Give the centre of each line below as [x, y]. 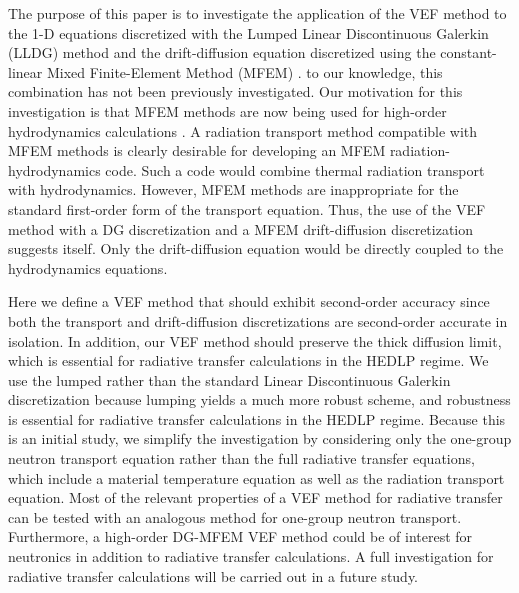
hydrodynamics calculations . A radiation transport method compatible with [243, 130]
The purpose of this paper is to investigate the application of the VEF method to [257, 13]
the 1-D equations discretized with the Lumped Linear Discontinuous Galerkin [248, 32]
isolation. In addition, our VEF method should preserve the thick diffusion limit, [255, 340]
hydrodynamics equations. [88, 267]
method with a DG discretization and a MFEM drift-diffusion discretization [241, 228]
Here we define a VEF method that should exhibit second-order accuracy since [249, 301]
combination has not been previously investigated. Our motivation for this [235, 91]
